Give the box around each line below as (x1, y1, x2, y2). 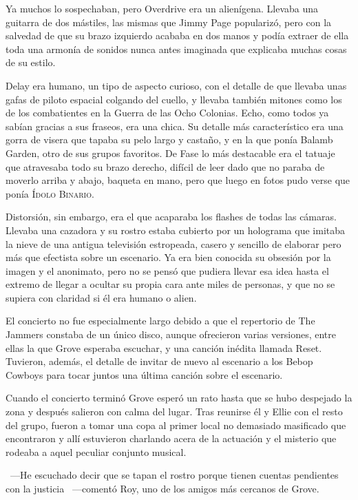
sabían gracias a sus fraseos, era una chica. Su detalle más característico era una (6, 118, 344, 133)
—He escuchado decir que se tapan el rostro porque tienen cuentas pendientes (10, 468, 339, 482)
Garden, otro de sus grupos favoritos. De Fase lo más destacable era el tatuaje (6, 145, 335, 160)
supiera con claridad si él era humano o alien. (6, 290, 197, 304)
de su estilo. (6, 55, 56, 70)
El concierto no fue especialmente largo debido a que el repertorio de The (6, 313, 315, 328)
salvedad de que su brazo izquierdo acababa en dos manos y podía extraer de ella (6, 28, 349, 43)
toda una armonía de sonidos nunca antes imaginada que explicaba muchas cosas (6, 41, 347, 56)
